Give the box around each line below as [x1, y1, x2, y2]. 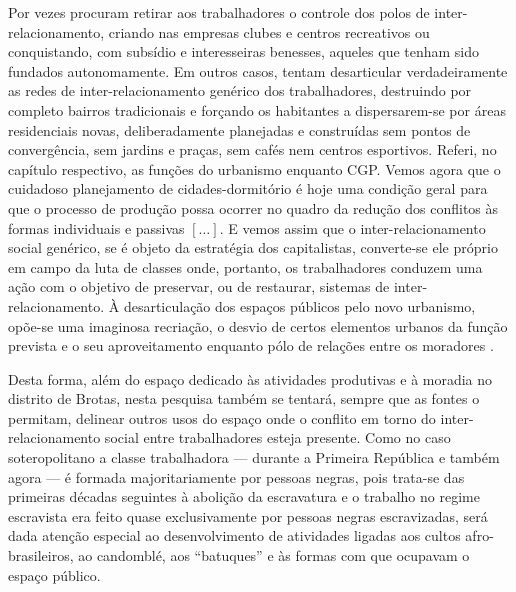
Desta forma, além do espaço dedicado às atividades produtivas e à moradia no [8, 368, 493, 389]
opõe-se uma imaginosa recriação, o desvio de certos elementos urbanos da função [8, 315, 508, 336]
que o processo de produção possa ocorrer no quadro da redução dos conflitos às [8, 197, 499, 218]
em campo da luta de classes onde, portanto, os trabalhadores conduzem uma [8, 256, 483, 277]
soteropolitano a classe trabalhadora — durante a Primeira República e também [8, 447, 500, 468]
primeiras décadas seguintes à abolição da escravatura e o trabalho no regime [8, 486, 480, 507]
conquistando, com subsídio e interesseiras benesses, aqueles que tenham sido [8, 41, 480, 62]
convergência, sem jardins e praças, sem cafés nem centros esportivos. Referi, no [8, 139, 497, 160]
